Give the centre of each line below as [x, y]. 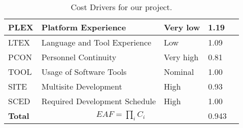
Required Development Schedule [99, 101]
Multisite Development [82, 86]
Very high [181, 57]
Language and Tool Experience [96, 42]
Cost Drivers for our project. [122, 7]
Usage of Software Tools [84, 72]
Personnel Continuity [79, 57]
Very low [182, 27]
